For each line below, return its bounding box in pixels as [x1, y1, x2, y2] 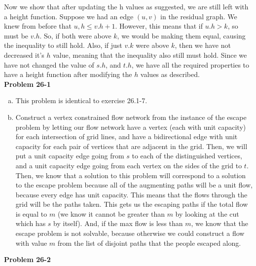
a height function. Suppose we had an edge [4, 11, 134, 21]
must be [4, 30, 29, 40]
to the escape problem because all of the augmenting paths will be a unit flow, [15, 180, 253, 190]
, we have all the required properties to [131, 59, 250, 70]
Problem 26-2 [4, 254, 51, 265]
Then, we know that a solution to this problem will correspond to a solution [15, 170, 246, 180]
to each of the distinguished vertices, [132, 151, 242, 161]
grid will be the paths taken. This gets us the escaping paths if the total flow [15, 199, 248, 209]
